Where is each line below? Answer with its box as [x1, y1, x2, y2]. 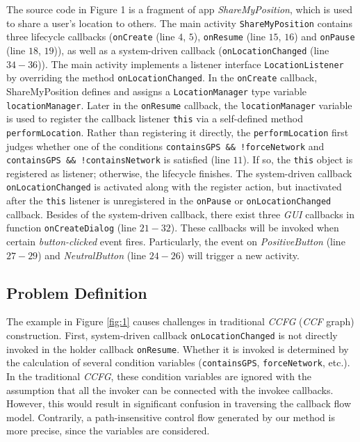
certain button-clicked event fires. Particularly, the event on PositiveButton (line [6, 234, 345, 248]
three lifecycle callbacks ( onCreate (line [6, 29, 175, 44]
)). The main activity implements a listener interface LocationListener [38, 56, 344, 71]
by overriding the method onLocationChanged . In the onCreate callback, [6, 70, 318, 85]
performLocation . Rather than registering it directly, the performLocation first [6, 124, 349, 139]
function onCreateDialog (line [6, 220, 136, 235]
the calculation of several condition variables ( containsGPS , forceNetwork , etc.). [6, 355, 350, 370]
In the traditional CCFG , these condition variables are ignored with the [6, 368, 312, 383]
